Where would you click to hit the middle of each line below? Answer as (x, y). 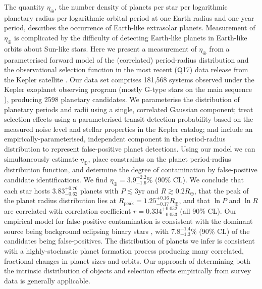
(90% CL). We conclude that (199, 179)
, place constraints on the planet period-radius (160, 158)
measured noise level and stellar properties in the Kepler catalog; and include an (128, 129)
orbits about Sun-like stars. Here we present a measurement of (100, 48)
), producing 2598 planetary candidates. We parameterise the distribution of (122, 99)
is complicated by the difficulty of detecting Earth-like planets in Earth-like (131, 37)
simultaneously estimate (41, 158)
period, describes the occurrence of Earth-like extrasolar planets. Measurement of (130, 28)
